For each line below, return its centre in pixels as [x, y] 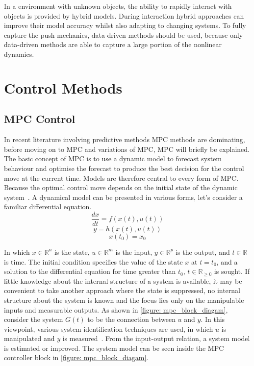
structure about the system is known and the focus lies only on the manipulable [124, 300]
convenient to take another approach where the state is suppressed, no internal [122, 290]
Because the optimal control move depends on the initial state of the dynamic [121, 187]
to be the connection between [131, 319]
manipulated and [29, 338]
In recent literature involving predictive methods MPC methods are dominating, [125, 139]
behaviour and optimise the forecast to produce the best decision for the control [124, 168]
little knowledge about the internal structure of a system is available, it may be [123, 281]
